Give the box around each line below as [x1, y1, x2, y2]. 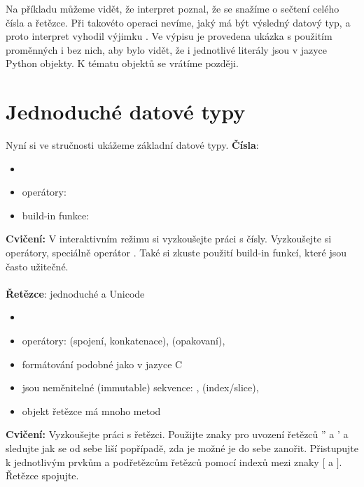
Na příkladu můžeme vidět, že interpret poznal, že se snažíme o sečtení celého [6, 1, 339, 15]
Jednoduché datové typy [6, 97, 246, 126]
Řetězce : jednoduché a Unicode [6, 286, 145, 300]
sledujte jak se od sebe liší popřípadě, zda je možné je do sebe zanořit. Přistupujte [6, 441, 358, 455]
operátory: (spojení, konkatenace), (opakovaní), [22, 333, 225, 348]
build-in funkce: [22, 208, 90, 222]
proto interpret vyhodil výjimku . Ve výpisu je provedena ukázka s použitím [6, 29, 332, 43]
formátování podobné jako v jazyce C [22, 356, 183, 371]
